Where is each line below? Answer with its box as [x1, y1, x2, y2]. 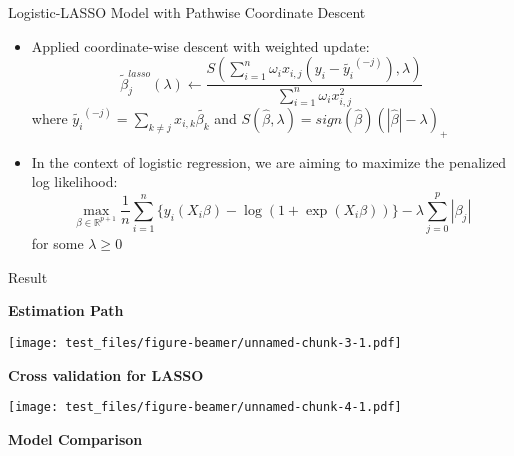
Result [8, 266, 48, 287]
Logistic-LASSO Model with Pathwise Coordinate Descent [8, 2, 366, 22]
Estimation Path [8, 300, 124, 321]
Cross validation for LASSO [8, 364, 204, 385]
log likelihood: [31, 171, 118, 192]
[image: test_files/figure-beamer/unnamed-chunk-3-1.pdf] [8, 335, 402, 350]
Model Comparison [8, 428, 143, 449]
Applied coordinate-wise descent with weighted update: [31, 35, 370, 56]
